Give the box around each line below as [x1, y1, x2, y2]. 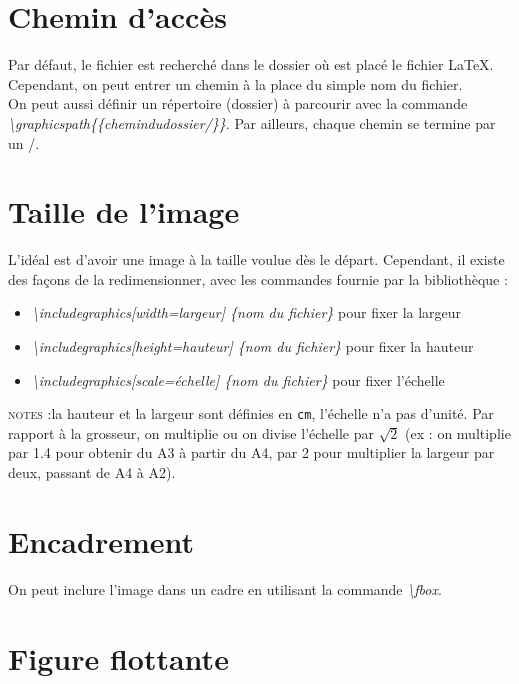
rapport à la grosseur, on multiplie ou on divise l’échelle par [8, 422, 375, 443]
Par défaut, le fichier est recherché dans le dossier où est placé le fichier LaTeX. [8, 54, 494, 75]
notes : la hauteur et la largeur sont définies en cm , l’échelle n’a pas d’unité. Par [8, 403, 494, 424]
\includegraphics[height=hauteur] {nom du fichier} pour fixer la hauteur [31, 336, 474, 356]
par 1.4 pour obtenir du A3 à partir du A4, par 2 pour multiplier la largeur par [8, 442, 495, 463]
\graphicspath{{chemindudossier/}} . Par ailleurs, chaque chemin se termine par [8, 112, 496, 133]
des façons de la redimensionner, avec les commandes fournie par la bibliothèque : [8, 268, 508, 289]
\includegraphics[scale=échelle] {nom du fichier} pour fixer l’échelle [31, 369, 445, 390]
